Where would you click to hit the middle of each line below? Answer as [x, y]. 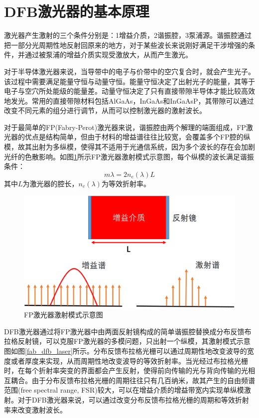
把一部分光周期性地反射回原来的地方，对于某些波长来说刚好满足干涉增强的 [126, 45]
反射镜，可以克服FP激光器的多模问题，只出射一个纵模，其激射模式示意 [134, 341]
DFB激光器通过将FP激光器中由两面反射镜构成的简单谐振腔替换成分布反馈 [124, 331]
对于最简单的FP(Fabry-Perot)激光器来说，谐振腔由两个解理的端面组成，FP [125, 127]
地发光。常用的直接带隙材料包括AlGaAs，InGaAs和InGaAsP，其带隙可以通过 [129, 100]
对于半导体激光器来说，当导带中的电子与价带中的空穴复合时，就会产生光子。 [129, 71]
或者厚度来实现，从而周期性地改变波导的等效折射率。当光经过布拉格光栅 [129, 360]
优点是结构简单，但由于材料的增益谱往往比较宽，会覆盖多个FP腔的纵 [137, 137]
